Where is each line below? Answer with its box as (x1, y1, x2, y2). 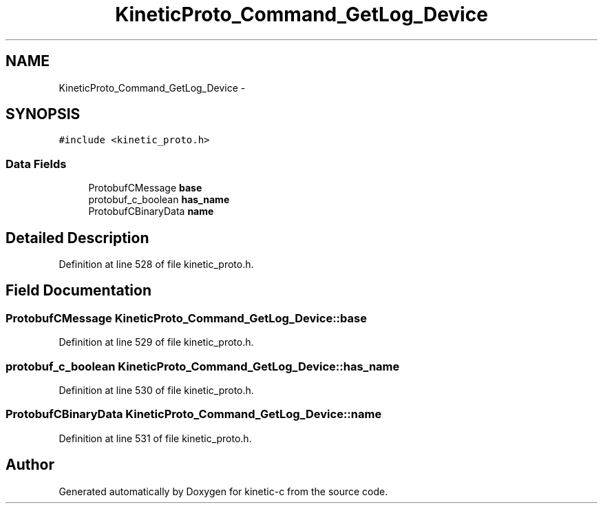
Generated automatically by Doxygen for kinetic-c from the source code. (59, 485, 388, 497)
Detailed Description (6, 229, 149, 247)
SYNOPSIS (6, 105, 81, 123)
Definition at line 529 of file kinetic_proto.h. (59, 336, 254, 349)
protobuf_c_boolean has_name (88, 194, 230, 206)
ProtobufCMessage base (88, 182, 202, 194)
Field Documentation (6, 282, 151, 300)
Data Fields (6, 156, 67, 171)
